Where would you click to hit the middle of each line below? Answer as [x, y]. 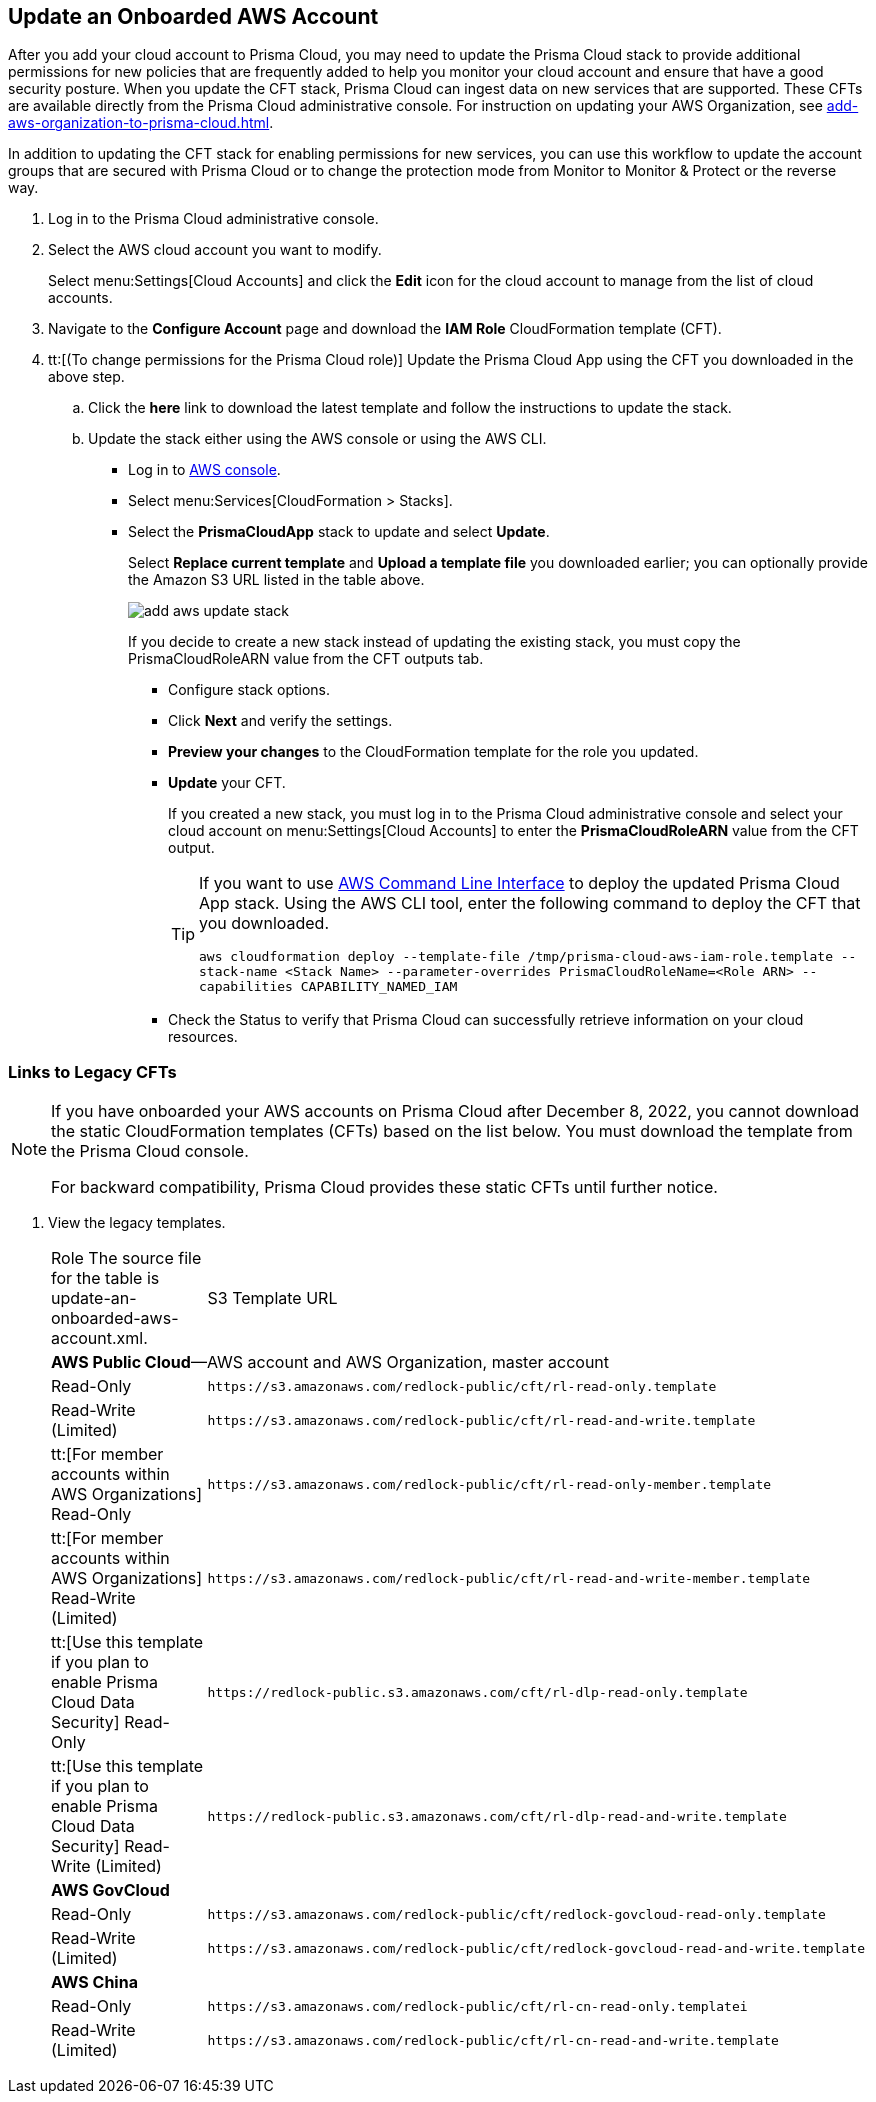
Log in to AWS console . [204, 470]
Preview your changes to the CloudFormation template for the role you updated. [433, 752]
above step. [86, 377]
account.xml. [99, 1338]
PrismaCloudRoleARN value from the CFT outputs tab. [306, 659]
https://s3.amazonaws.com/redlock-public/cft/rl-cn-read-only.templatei [477, 2006]
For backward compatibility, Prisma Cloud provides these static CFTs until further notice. [384, 1187]
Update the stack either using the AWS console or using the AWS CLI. [317, 439]
